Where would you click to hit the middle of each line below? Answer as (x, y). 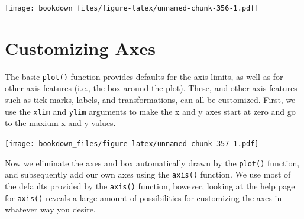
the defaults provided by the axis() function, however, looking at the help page (150, 186)
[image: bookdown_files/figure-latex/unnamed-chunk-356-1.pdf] (132, 8)
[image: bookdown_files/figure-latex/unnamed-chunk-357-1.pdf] (132, 144)
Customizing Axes (80, 48)
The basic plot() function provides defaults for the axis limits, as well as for (144, 76)
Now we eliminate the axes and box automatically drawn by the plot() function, (152, 162)
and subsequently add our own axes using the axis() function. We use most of (148, 174)
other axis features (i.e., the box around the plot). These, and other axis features (151, 88)
